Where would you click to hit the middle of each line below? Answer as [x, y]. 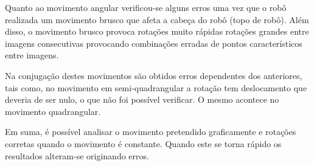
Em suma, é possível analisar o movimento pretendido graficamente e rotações [151, 132]
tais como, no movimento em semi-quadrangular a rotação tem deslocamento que [156, 87]
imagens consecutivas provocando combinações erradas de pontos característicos [154, 43]
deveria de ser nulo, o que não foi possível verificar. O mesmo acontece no [142, 99]
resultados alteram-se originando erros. [77, 155]
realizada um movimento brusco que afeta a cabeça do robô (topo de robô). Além [157, 19]
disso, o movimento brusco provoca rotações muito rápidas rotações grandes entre [157, 31]
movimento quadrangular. [53, 111]
